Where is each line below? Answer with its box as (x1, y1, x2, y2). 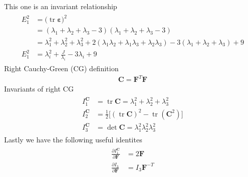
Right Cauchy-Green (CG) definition (4, 63, 119, 74)
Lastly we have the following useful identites (4, 134, 142, 144)
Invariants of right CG (4, 83, 74, 94)
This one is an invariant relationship (4, 1, 117, 11)
